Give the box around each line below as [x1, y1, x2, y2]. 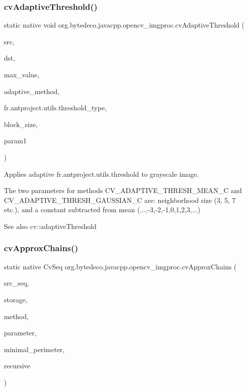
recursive [4, 360, 31, 371]
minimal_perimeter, [4, 344, 64, 354]
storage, [4, 294, 28, 304]
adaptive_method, [4, 86, 60, 96]
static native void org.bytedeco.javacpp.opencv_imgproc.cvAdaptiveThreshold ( [4, 20, 245, 30]
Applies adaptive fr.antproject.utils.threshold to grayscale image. [4, 168, 199, 179]
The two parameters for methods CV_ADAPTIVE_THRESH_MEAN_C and [4, 185, 242, 195]
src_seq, [4, 278, 29, 288]
